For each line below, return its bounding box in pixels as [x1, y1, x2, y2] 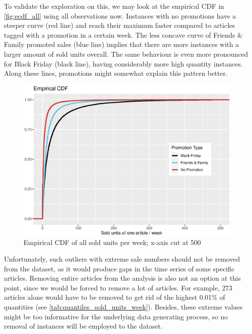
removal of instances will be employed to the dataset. [4, 321, 163, 331]
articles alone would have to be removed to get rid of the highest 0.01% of [4, 292, 225, 302]
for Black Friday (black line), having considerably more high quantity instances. [4, 58, 243, 68]
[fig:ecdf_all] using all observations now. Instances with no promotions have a [4, 10, 236, 21]
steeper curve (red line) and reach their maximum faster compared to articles [4, 20, 235, 30]
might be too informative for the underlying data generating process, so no [4, 311, 228, 321]
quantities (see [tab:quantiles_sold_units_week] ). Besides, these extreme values [4, 301, 243, 312]
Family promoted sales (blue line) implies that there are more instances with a [4, 39, 239, 49]
